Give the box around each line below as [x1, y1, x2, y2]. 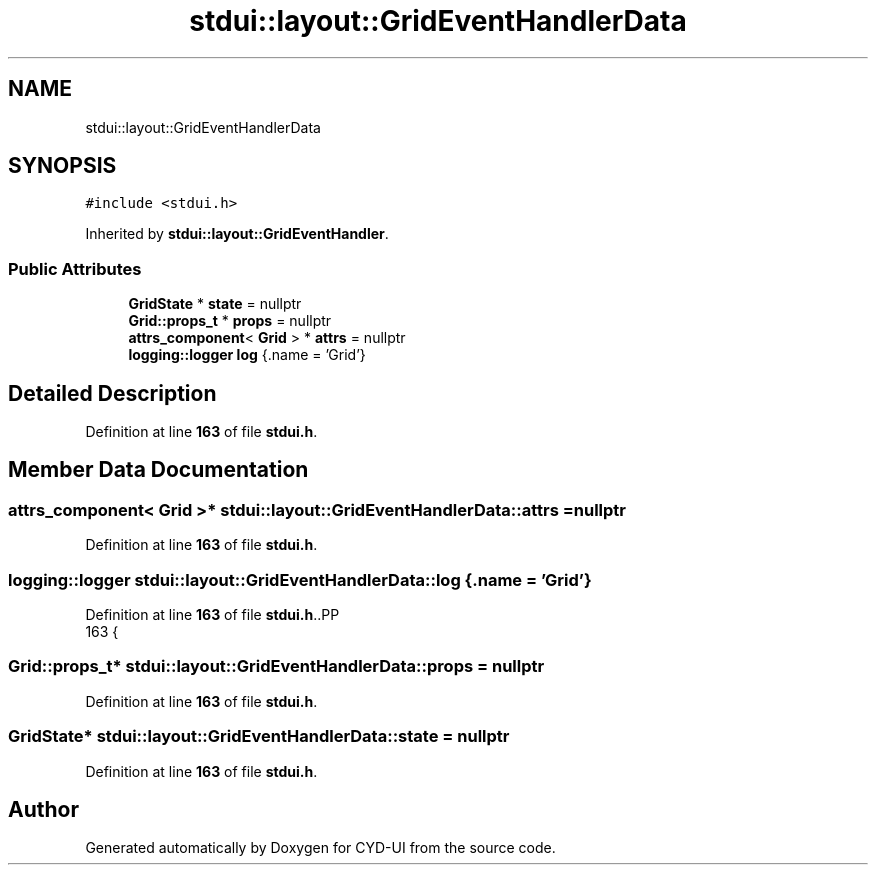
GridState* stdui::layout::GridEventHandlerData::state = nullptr [8, 726, 510, 747]
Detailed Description [8, 380, 217, 406]
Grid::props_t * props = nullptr [128, 312, 332, 330]
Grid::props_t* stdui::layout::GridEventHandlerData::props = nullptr [8, 656, 545, 677]
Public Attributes [8, 258, 142, 279]
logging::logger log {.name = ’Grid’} [128, 346, 366, 364]
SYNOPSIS [8, 153, 117, 179]
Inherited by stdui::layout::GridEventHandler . [85, 225, 389, 243]
